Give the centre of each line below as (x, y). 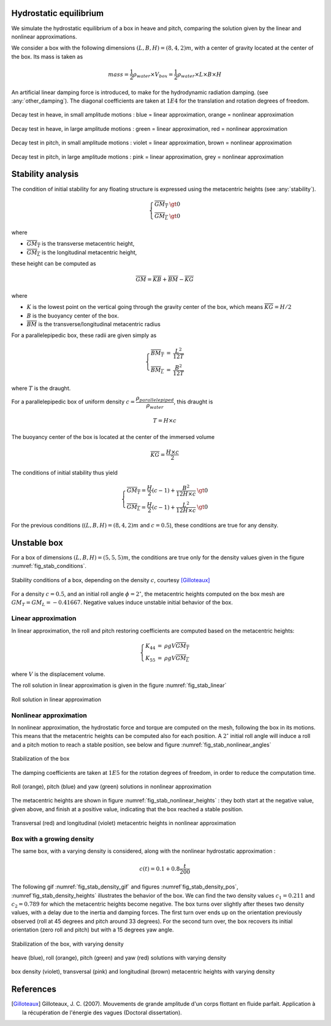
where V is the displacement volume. (58, 674)
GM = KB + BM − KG (165, 280)
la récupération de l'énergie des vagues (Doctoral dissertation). (102, 1012)
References (34, 989)
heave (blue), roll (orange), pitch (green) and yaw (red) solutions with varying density (119, 957)
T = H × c (165, 421)
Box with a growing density (53, 839)
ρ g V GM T (177, 647)
